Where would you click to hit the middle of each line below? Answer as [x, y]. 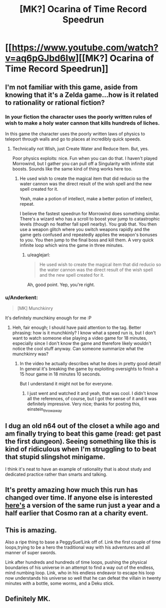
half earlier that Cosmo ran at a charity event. [77, 513]
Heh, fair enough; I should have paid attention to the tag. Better [77, 328]
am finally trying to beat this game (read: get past [83, 434]
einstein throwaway [45, 410]
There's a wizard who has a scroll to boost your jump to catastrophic [90, 219]
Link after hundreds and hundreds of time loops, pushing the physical [76, 562]
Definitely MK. [28, 599]
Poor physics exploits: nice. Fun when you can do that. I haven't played [85, 158]
